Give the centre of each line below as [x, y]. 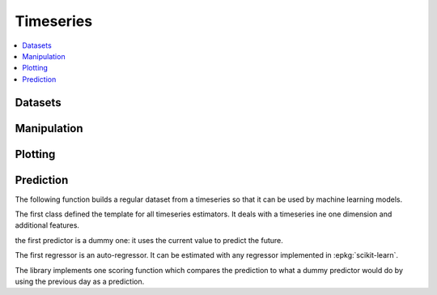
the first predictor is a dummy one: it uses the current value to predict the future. [149, 240]
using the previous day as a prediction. [80, 282]
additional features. [47, 225]
